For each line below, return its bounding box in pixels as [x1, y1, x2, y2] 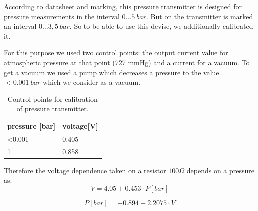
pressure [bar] [7, 120, 56, 131]
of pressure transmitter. [16, 103, 89, 114]
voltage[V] [62, 120, 98, 131]
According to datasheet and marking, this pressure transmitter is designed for [4, 1, 242, 11]
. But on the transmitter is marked [146, 11, 253, 21]
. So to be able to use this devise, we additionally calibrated [69, 21, 253, 31]
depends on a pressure [186, 165, 255, 175]
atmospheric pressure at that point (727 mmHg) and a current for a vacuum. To [4, 57, 250, 67]
